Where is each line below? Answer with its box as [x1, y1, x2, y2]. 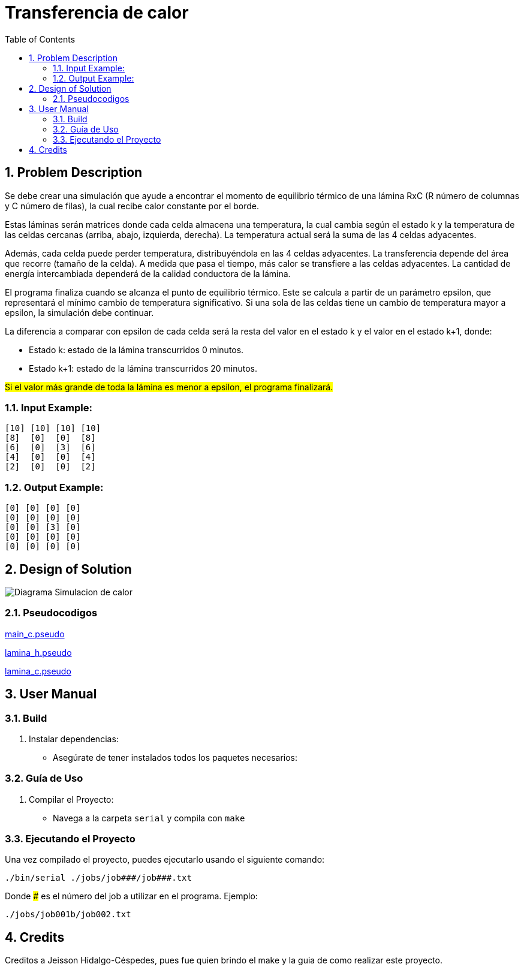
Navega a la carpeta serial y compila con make [53, 812, 245, 823]
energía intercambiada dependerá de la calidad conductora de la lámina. [5, 268, 291, 279]
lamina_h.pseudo [5, 647, 72, 658]
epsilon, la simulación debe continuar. [5, 307, 154, 318]
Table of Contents [5, 34, 76, 44]
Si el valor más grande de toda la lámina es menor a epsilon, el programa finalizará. [5, 381, 333, 392]
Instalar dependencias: [29, 733, 119, 744]
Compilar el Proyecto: [29, 794, 114, 805]
